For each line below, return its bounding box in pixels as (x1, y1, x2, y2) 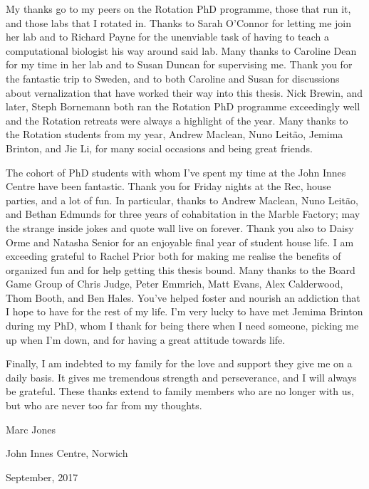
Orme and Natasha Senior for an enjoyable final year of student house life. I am (6, 234, 354, 249)
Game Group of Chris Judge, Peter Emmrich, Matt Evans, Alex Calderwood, (6, 276, 343, 291)
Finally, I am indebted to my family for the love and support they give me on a (6, 356, 353, 371)
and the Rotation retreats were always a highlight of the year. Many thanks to (6, 112, 348, 127)
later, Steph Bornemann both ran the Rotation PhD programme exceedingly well (6, 99, 360, 114)
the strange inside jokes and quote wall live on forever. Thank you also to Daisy (6, 220, 354, 235)
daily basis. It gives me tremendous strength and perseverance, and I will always (6, 369, 357, 384)
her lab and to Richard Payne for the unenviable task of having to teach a (6, 29, 330, 44)
